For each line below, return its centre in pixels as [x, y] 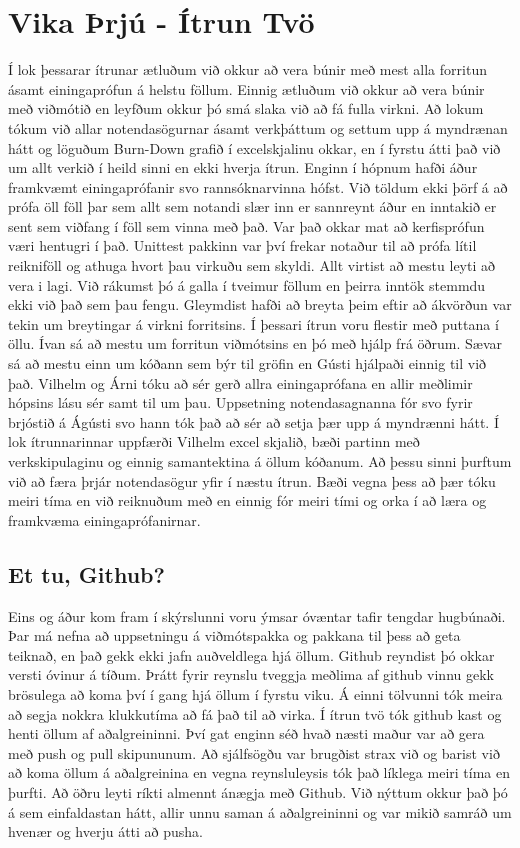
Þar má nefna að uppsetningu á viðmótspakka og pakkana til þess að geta [234, 635]
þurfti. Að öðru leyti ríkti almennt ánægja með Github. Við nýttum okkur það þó [258, 791]
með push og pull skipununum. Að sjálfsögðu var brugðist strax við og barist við [254, 752]
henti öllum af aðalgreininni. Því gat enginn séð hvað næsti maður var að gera [246, 733]
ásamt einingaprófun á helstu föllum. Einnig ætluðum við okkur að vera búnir [246, 88]
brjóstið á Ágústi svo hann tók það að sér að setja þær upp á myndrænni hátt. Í [253, 421]
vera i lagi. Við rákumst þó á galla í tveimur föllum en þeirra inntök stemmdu [247, 284]
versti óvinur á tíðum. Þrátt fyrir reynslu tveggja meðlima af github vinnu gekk [251, 674]
